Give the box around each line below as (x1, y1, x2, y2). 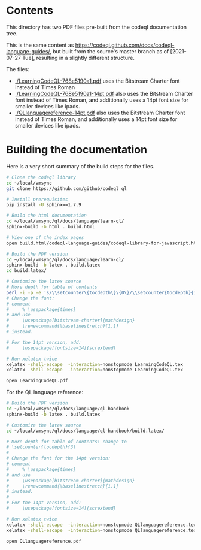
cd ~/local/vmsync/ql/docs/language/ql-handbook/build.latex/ (6, 428, 165, 434)
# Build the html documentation (6, 213, 87, 219)
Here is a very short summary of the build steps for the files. (6, 162, 155, 170)
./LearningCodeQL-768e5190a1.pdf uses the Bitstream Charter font (14, 77, 181, 84)
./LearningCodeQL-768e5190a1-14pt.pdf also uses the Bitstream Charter (14, 90, 193, 97)
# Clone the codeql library (6, 174, 77, 180)
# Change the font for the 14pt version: (6, 455, 111, 461)
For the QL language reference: (6, 389, 84, 396)
